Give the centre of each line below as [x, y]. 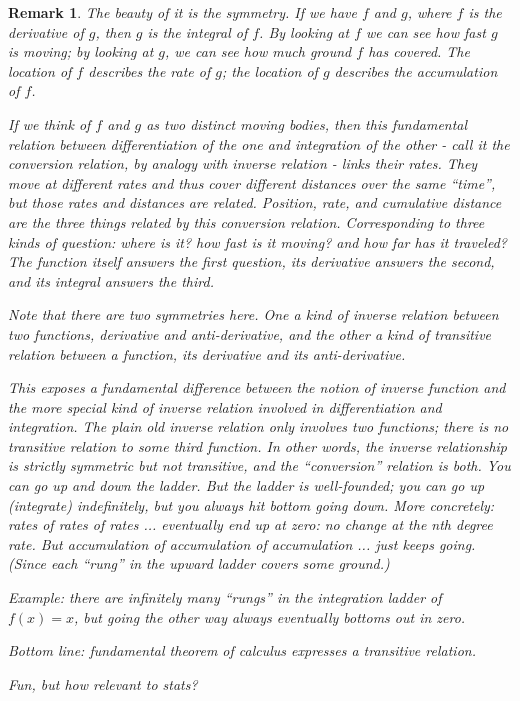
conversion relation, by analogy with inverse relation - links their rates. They [243, 163]
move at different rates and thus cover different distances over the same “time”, [252, 182]
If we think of [49, 123]
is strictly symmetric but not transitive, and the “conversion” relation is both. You [259, 465]
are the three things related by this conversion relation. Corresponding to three [246, 221]
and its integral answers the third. [111, 280]
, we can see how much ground [258, 51]
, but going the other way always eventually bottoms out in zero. [270, 616]
